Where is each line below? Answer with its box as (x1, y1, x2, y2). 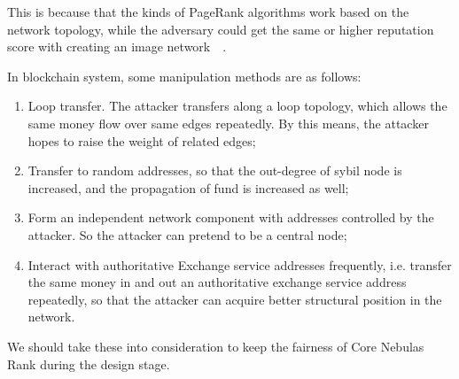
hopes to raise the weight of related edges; (27, 131, 256, 150)
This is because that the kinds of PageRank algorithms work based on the (7, 3, 409, 20)
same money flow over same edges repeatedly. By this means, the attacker (27, 113, 429, 132)
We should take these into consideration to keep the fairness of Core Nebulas (7, 336, 424, 355)
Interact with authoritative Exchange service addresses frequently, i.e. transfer (27, 255, 452, 274)
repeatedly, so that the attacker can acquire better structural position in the (27, 290, 442, 308)
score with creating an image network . (7, 37, 227, 56)
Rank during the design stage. (7, 354, 170, 373)
